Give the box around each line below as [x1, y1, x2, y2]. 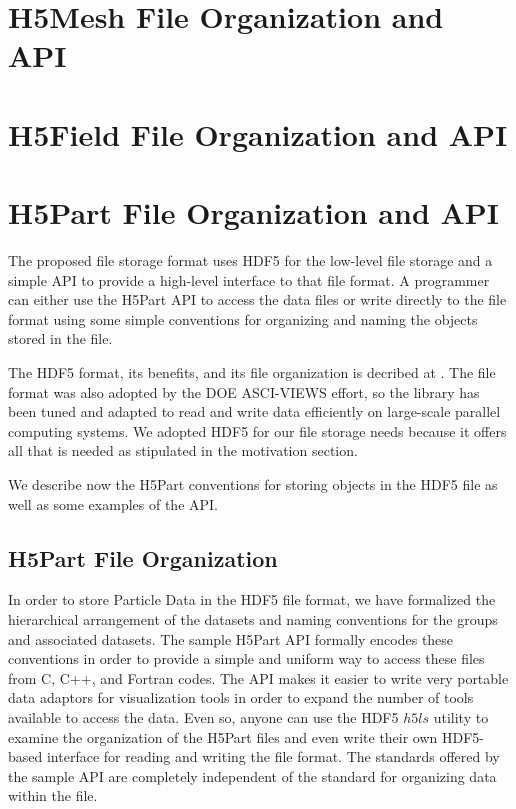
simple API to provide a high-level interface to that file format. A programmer [8, 269, 490, 290]
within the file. [8, 785, 98, 806]
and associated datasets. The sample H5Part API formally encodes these [8, 628, 454, 649]
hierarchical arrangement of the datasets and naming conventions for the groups [8, 608, 498, 629]
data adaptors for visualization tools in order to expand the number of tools [8, 687, 474, 708]
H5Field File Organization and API [8, 113, 508, 154]
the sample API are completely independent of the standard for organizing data [8, 765, 497, 786]
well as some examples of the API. [8, 493, 218, 514]
